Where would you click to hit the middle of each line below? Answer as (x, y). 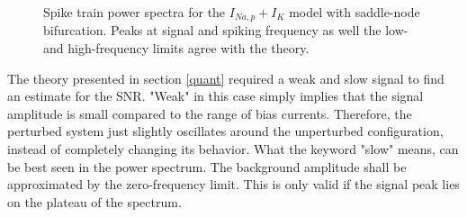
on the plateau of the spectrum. (94, 201)
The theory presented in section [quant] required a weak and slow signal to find (226, 78)
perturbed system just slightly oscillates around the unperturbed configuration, (225, 131)
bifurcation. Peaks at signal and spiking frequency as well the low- (226, 30)
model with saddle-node (355, 12)
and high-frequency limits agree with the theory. (176, 48)
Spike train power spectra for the (135, 12)
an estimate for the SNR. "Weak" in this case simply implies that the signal (216, 96)
